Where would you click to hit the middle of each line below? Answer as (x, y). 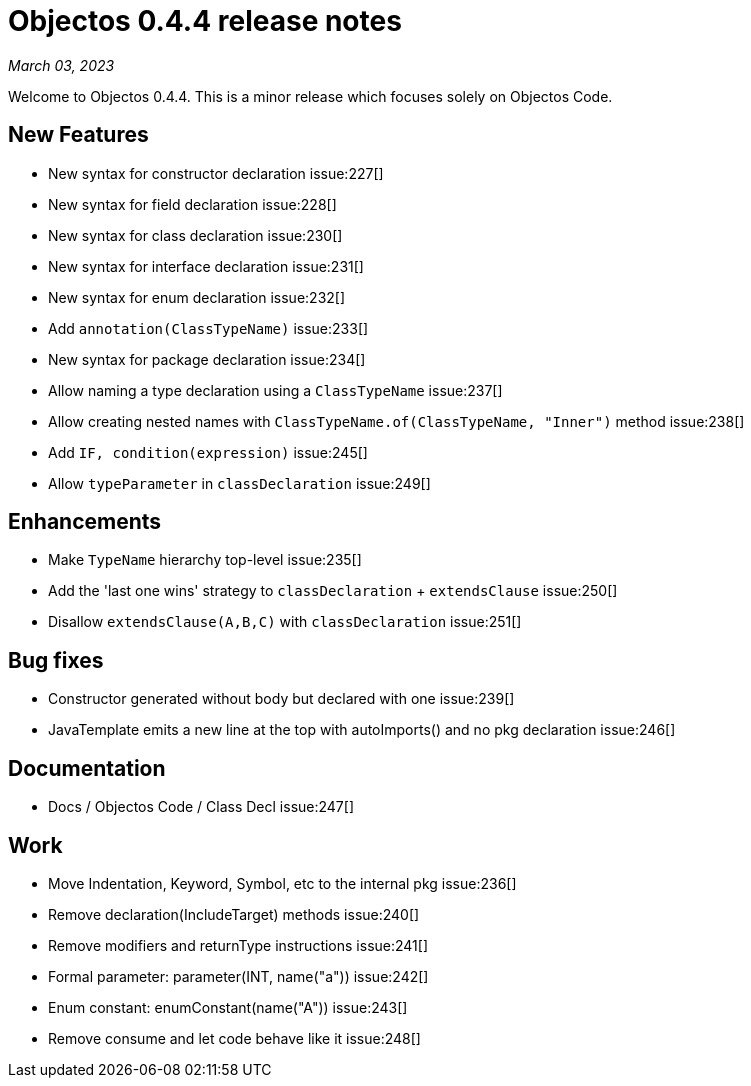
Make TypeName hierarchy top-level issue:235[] (205, 560)
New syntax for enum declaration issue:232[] (197, 297)
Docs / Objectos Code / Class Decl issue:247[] (201, 807)
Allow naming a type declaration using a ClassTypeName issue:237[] (275, 390)
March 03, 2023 (61, 65)
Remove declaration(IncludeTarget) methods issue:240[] (234, 914)
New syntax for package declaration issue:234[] (207, 359)
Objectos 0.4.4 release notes (205, 21)
